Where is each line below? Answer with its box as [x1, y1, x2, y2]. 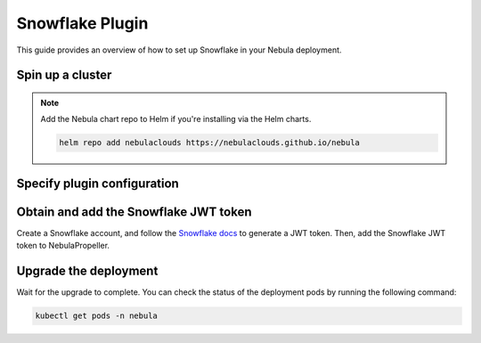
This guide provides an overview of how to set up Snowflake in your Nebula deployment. [16, 45, 342, 55]
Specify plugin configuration [16, 176, 180, 191]
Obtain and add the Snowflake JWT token [16, 204, 252, 219]
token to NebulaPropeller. [16, 241, 110, 251]
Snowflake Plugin [16, 13, 149, 33]
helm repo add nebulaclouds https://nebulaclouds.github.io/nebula [59, 138, 361, 148]
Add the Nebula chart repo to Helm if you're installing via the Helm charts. [40, 114, 312, 125]
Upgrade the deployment [16, 264, 159, 279]
